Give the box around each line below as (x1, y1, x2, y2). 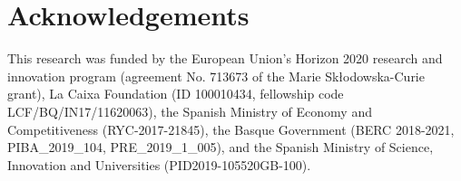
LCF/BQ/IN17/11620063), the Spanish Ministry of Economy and (7, 101, 372, 120)
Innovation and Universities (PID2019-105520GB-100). (7, 155, 311, 174)
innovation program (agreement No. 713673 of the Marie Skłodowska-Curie (7, 66, 425, 85)
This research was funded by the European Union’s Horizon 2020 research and (7, 49, 443, 68)
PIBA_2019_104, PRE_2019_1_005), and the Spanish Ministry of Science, (7, 138, 434, 157)
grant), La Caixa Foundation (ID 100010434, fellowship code (7, 84, 344, 103)
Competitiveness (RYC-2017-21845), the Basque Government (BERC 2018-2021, (7, 119, 455, 138)
